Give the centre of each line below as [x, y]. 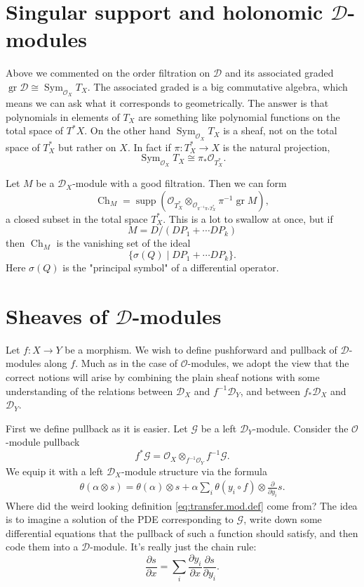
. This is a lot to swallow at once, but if [248, 218]
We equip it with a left [55, 471]
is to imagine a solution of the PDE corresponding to [120, 519]
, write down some [283, 519]
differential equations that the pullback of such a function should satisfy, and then [182, 533]
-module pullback [43, 442]
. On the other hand [128, 130]
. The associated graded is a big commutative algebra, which [217, 86]
